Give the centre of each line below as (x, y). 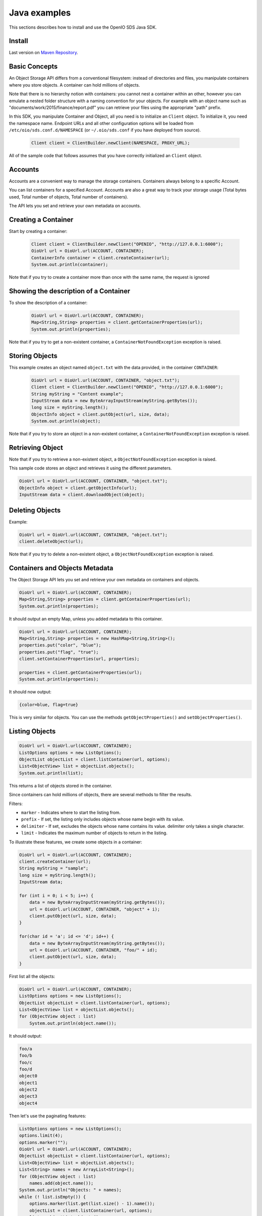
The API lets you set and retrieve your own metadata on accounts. (75, 206)
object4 (28, 1103)
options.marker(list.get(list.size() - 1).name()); (92, 1204)
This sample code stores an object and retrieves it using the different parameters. (90, 468)
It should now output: (30, 692)
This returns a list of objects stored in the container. (61, 786)
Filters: (16, 804)
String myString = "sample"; (54, 868)
